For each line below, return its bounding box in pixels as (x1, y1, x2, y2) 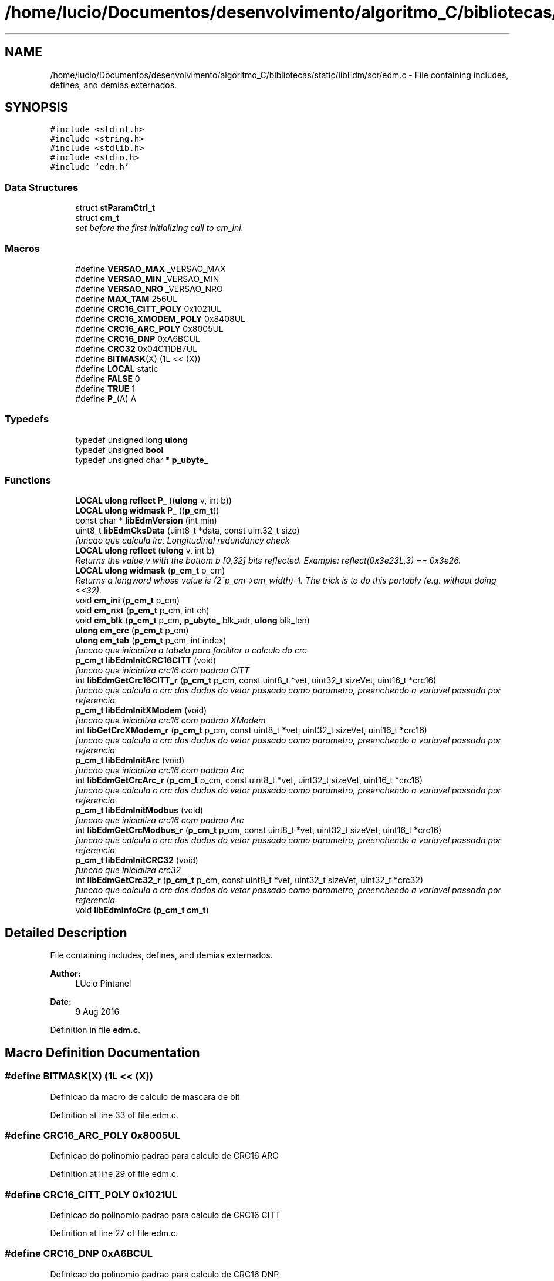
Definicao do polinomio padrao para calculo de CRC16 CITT (50, 1210, 281, 1220)
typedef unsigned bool (75, 444, 164, 455)
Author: (50, 968, 81, 979)
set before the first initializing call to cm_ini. (75, 223, 244, 233)
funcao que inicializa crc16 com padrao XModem (75, 715, 266, 726)
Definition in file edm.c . (50, 1025, 141, 1035)
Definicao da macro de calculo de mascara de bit (50, 1091, 240, 1102)
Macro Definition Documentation (5, 1045, 200, 1060)
